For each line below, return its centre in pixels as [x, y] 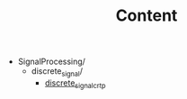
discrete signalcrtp [75, 84]
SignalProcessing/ [51, 62]
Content [147, 16]
